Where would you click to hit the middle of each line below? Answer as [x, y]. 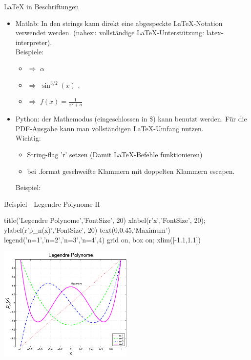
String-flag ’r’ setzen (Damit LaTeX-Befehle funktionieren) [115, 155]
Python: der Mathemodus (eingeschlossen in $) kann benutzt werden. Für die [131, 119]
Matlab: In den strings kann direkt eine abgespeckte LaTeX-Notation [119, 23]
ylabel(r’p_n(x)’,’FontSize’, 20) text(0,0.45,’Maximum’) [87, 230]
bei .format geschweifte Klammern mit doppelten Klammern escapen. [131, 171]
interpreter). [34, 42]
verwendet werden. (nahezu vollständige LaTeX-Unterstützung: [110, 33]
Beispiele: [30, 52]
